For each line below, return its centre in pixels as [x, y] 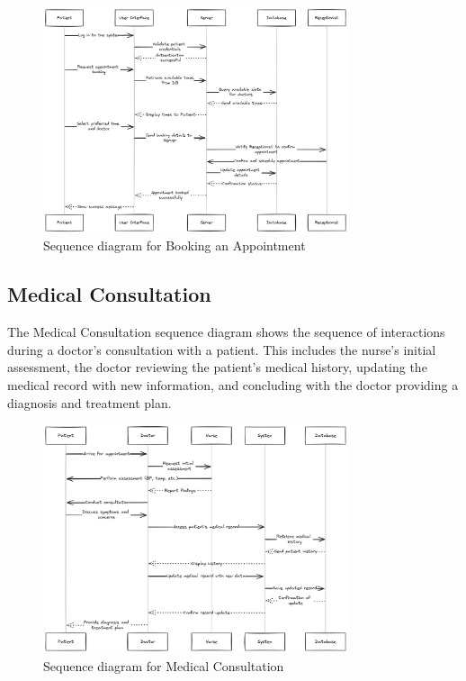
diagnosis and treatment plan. [90, 402]
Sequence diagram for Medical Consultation [164, 666]
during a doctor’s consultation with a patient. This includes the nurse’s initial [222, 349]
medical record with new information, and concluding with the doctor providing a [233, 384]
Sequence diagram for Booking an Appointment [175, 245]
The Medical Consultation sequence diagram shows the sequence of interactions [226, 332]
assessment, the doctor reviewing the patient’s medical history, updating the [217, 367]
